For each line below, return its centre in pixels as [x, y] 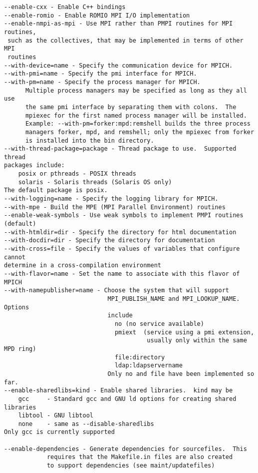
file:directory [140, 357]
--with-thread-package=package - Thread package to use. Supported [120, 149]
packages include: [34, 165]
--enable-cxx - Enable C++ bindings [65, 7]
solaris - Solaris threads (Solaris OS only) [95, 182]
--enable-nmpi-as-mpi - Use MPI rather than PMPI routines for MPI [119, 24]
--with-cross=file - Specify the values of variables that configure [122, 249]
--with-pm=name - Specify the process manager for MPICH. [102, 82]
